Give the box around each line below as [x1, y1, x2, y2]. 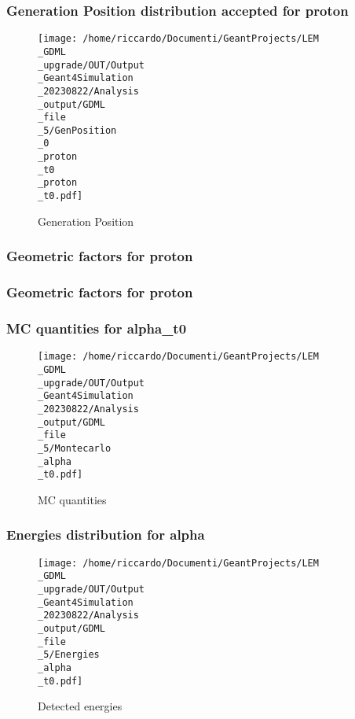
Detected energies [38, 698, 123, 714]
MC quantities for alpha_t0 [6, 318, 187, 337]
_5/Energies [38, 649, 100, 661]
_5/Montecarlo [38, 442, 112, 454]
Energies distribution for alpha [6, 525, 205, 544]
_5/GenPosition [38, 124, 117, 136]
